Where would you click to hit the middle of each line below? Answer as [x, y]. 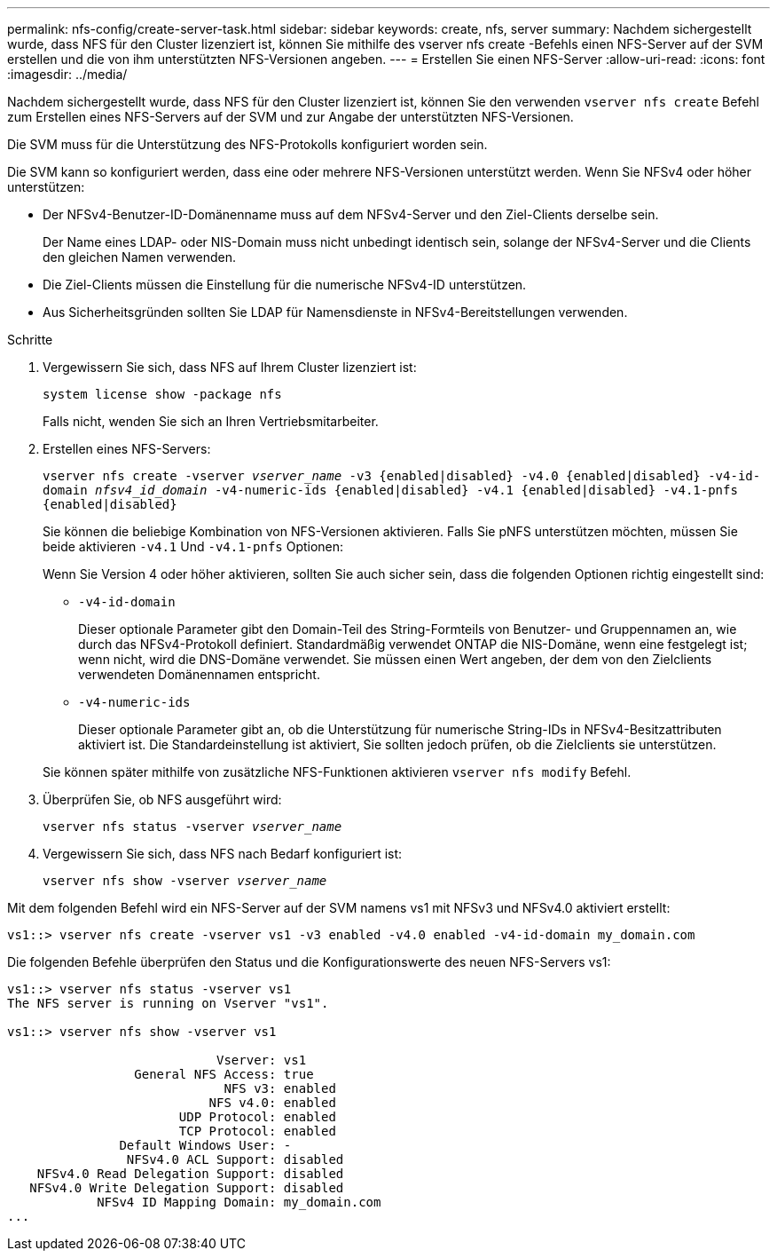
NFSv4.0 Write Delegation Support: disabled [187, 1188]
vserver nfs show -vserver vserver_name [185, 881]
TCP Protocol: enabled [257, 1131]
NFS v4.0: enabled [272, 1103]
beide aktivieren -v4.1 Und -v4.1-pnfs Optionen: [193, 546]
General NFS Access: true [224, 1074]
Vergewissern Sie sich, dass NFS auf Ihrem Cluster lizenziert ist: [230, 367]
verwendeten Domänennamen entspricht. [199, 674]
